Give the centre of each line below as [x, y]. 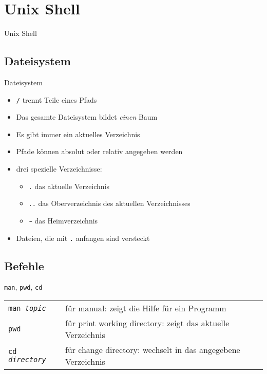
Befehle [24, 265]
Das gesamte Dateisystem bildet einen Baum [87, 117]
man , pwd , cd [23, 287]
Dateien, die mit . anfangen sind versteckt [83, 238]
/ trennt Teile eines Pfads [56, 99]
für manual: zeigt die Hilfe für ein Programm [146, 308]
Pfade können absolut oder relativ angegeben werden [99, 151]
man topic [27, 308]
